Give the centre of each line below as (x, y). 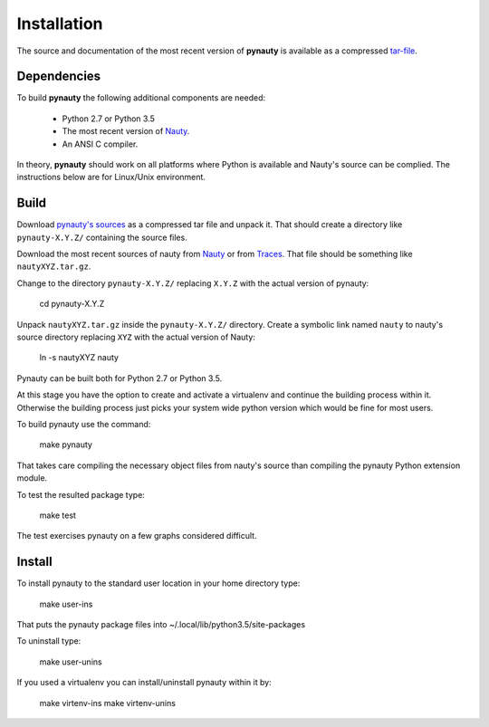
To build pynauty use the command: (84, 424)
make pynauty (66, 445)
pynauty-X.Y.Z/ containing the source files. (102, 237)
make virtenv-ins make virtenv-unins (108, 703)
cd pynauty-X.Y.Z (72, 304)
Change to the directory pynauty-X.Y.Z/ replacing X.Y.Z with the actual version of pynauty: (193, 283)
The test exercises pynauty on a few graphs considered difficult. (137, 536)
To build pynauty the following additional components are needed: (141, 98)
